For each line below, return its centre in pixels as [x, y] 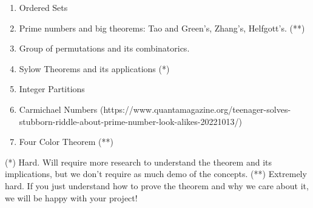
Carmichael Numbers [58, 109]
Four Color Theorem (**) [66, 142]
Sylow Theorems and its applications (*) [94, 68]
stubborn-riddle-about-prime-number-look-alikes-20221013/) [130, 121]
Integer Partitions [52, 89]
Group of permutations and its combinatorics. [104, 48]
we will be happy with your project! [71, 197]
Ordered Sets [43, 7]
